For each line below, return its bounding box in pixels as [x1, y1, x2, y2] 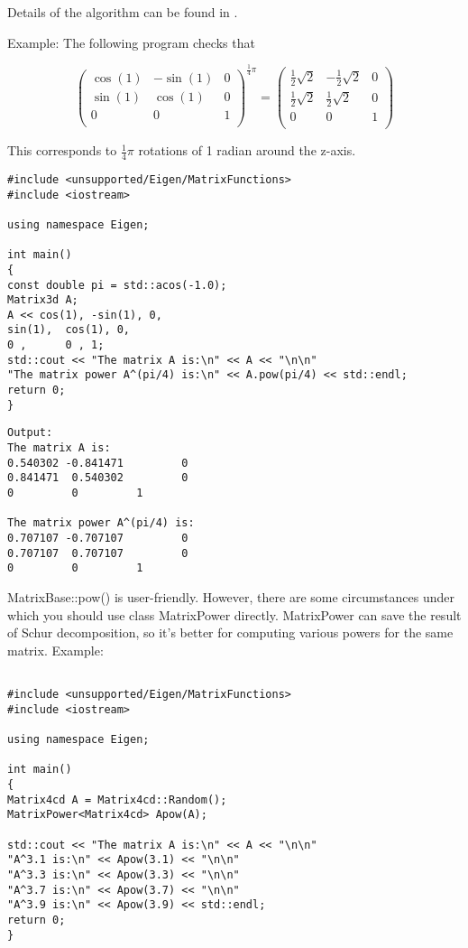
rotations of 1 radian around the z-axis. [138, 141, 356, 160]
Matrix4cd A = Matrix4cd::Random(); [7, 793, 227, 806]
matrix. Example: [7, 640, 104, 659]
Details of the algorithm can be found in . [7, 3, 238, 21]
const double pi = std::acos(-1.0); [7, 278, 227, 292]
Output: [7, 426, 53, 440]
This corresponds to [7, 141, 117, 160]
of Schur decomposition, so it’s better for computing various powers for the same [7, 623, 454, 642]
